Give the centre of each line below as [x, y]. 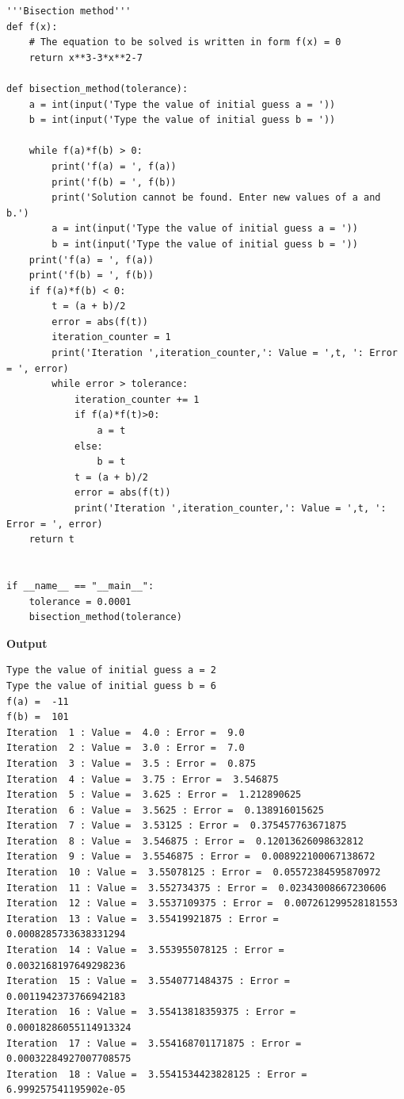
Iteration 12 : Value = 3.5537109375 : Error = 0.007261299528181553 [202, 904]
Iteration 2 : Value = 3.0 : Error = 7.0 [126, 748]
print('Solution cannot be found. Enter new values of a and [216, 198]
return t [51, 540]
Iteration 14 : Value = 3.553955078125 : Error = [145, 950]
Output [27, 643]
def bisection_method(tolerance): [97, 88]
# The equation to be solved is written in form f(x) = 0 [185, 42]
